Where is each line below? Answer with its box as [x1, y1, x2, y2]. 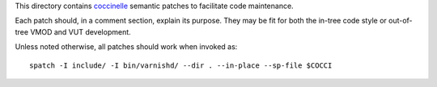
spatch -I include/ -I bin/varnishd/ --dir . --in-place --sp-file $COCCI [29, 60, 333, 70]
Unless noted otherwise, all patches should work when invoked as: [15, 42, 238, 52]
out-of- [388, 16, 413, 26]
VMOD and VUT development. [29, 27, 131, 36]
